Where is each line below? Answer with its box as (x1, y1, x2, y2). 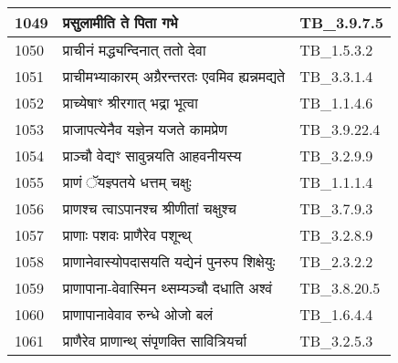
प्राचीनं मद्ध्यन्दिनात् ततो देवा (62, 39, 206, 60)
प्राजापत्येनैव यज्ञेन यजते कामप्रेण (62, 119, 227, 140)
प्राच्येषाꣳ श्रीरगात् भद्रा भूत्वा (62, 92, 198, 113)
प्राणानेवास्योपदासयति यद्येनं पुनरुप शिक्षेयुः (62, 251, 276, 272)
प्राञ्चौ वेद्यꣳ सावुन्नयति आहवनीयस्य (62, 145, 242, 166)
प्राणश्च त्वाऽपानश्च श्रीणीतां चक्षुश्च (62, 198, 237, 219)
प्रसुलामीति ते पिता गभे (62, 12, 178, 33)
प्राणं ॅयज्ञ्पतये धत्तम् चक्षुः (62, 171, 192, 192)
